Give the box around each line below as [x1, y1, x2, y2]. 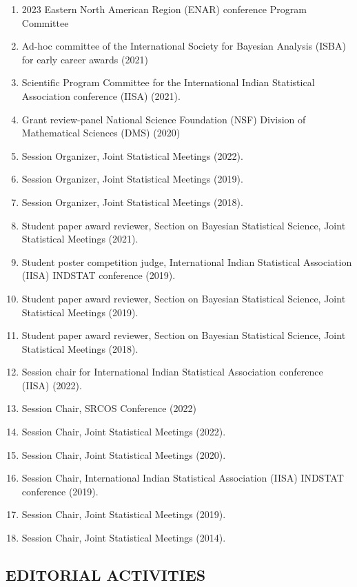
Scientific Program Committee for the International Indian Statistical [21, 75, 315, 90]
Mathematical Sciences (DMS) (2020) [21, 125, 181, 140]
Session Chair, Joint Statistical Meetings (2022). [21, 424, 226, 439]
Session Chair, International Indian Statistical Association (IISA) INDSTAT [21, 471, 344, 485]
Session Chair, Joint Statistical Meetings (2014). [21, 531, 226, 545]
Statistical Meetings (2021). [21, 231, 139, 246]
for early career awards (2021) [21, 52, 148, 66]
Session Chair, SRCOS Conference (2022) [21, 401, 196, 415]
